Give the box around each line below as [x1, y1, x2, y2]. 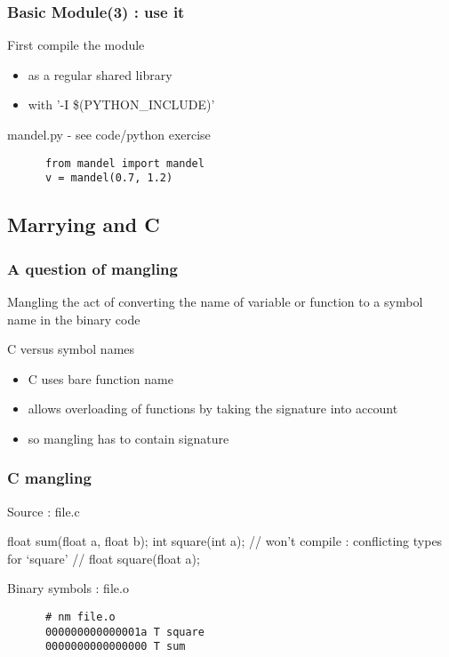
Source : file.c [7, 501, 80, 520]
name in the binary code [7, 309, 140, 328]
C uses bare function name [28, 369, 173, 388]
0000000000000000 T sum [44, 640, 186, 653]
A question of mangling [7, 257, 178, 279]
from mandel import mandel [44, 156, 204, 170]
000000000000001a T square [44, 625, 204, 638]
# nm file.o [44, 611, 116, 624]
